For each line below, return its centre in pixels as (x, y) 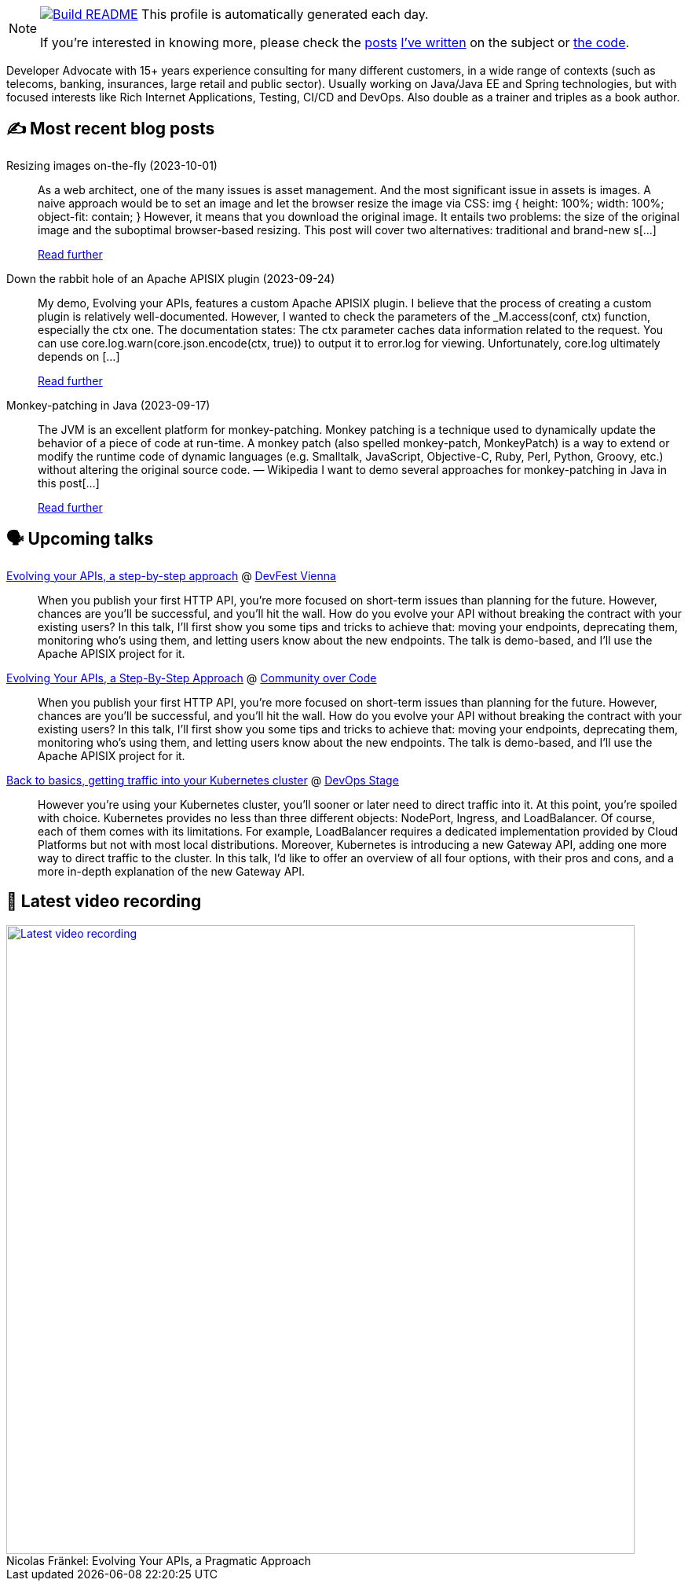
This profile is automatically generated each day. (285, 14)
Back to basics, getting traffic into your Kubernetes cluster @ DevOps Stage (203, 780)
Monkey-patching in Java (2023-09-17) (108, 405)
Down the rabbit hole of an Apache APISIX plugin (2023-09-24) (171, 278)
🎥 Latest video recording (104, 902)
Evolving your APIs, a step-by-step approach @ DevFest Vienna (171, 575)
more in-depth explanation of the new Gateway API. (172, 871)
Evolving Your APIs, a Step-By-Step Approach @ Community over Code (192, 678)
